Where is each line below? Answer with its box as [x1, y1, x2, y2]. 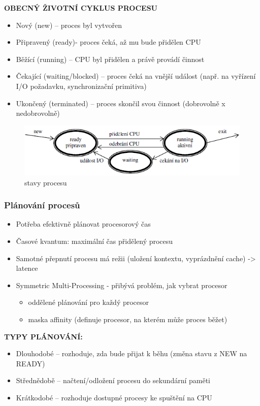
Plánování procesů [4, 199, 80, 211]
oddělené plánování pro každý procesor [28, 297, 149, 307]
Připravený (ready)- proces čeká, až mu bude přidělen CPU [16, 37, 201, 47]
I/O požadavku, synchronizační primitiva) [16, 80, 147, 91]
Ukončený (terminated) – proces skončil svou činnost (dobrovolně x [16, 98, 225, 108]
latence [16, 263, 38, 273]
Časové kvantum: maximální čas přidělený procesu [16, 236, 173, 246]
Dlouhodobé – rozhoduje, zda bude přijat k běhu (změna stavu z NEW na [16, 348, 247, 359]
